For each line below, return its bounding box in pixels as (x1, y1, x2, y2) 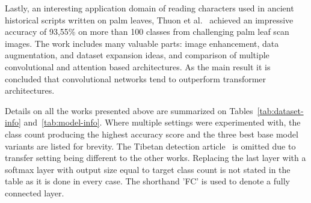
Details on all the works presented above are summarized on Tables (5, 104, 253, 117)
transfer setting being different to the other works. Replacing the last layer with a (5, 151, 306, 164)
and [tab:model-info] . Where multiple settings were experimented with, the (23, 116, 301, 129)
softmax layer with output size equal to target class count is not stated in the (5, 163, 291, 175)
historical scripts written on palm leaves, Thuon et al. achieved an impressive (5, 13, 294, 26)
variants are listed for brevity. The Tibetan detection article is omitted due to (5, 139, 296, 152)
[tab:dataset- (257, 104, 304, 117)
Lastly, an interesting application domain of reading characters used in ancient (5, 2, 294, 14)
